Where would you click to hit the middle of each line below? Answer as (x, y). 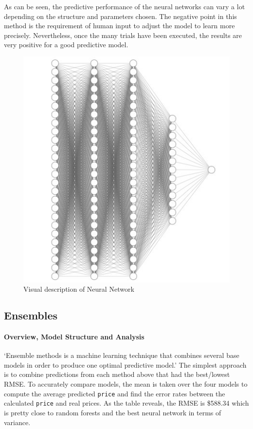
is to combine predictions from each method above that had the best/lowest (117, 374)
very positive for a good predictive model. (66, 45)
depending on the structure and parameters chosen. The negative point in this (120, 16)
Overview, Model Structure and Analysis (74, 337)
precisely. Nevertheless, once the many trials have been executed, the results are (123, 35)
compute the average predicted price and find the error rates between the (115, 393)
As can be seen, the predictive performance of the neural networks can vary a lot (125, 6)
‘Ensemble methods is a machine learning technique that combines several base (122, 355)
